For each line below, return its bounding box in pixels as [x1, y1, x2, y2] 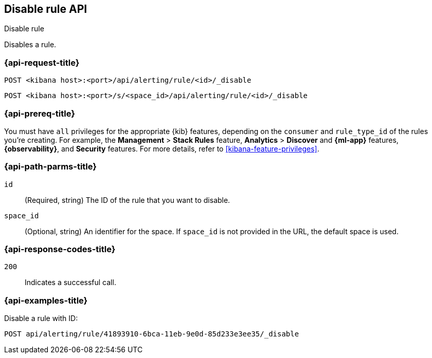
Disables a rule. [4, 40, 57, 49]
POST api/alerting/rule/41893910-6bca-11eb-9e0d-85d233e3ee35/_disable [4, 330, 299, 338]
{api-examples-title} [4, 295, 88, 306]
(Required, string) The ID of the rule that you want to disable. [25, 195, 230, 204]
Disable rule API [4, 3, 87, 15]
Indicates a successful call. [25, 278, 116, 287]
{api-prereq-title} [4, 108, 75, 119]
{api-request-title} [4, 57, 80, 68]
